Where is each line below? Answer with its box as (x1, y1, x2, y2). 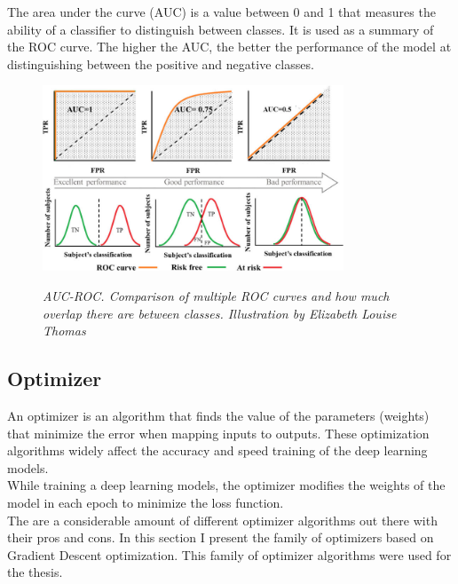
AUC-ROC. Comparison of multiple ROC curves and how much (43, 287, 390, 305)
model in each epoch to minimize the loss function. (7, 493, 284, 512)
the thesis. (7, 563, 63, 581)
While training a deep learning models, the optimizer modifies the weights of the (7, 476, 446, 494)
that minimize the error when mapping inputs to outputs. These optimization (7, 423, 430, 442)
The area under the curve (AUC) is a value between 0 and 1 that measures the (7, 3, 436, 20)
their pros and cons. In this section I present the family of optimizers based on (7, 528, 434, 547)
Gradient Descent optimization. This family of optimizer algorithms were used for (7, 545, 452, 564)
